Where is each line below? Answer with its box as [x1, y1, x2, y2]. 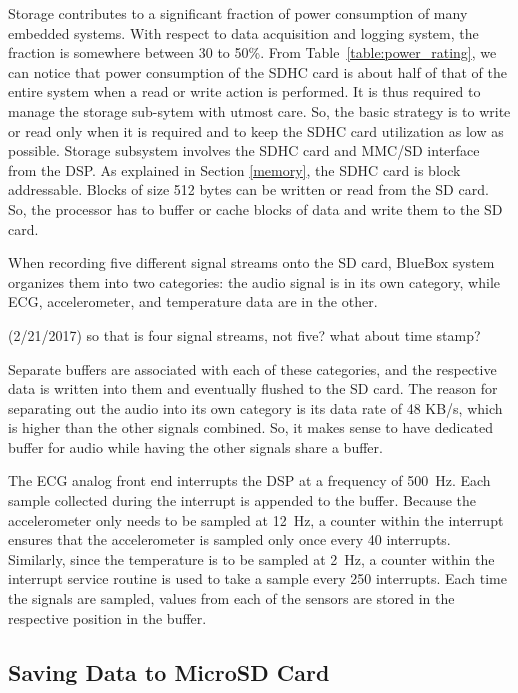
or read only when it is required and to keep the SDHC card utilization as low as [8, 120, 504, 141]
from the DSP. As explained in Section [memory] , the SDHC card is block [8, 159, 461, 180]
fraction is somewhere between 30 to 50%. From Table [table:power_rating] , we [8, 42, 497, 63]
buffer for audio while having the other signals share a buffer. [8, 436, 383, 457]
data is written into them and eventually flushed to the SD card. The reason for [8, 378, 498, 399]
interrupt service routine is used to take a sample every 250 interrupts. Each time [8, 568, 507, 589]
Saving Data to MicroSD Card [8, 656, 330, 687]
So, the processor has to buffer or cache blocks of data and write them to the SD [8, 198, 503, 219]
